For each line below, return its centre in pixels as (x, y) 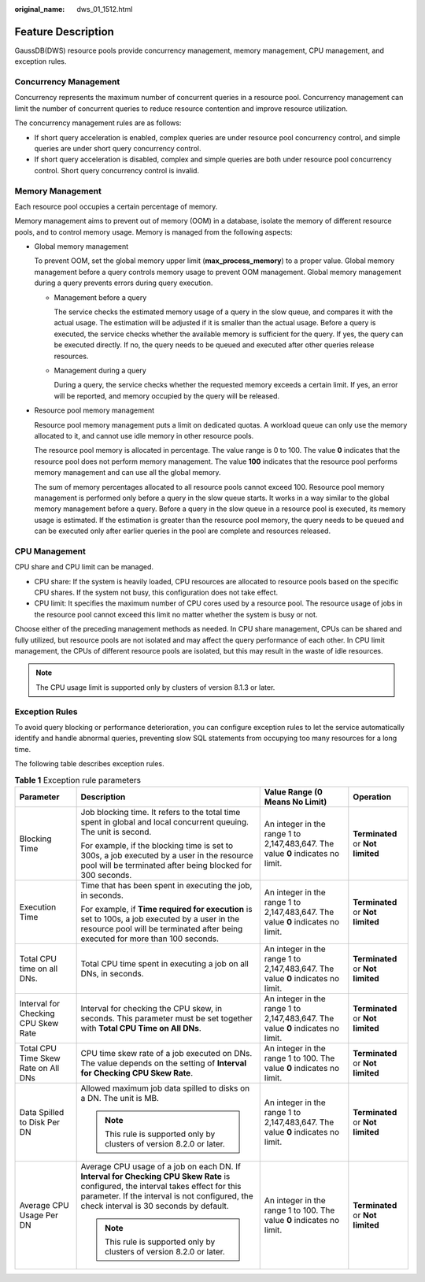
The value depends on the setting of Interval (164, 1063)
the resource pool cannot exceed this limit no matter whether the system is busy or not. (176, 614)
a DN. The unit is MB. (120, 1098)
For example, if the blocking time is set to (157, 845)
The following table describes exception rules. (89, 764)
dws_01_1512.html (105, 9)
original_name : (40, 9)
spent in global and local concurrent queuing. (165, 821)
